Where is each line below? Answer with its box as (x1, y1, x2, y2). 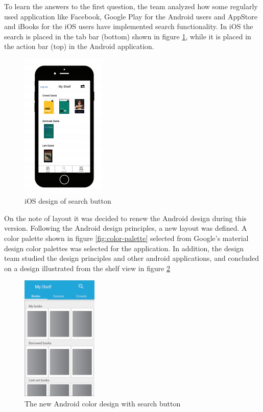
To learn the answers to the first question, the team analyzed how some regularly (4, 1, 258, 11)
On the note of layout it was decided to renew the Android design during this (4, 212, 247, 223)
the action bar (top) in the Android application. (4, 41, 154, 52)
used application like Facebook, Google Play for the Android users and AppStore (4, 11, 257, 21)
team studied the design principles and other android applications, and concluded (4, 253, 259, 263)
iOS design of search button (25, 196, 111, 206)
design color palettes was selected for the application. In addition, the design (4, 243, 244, 253)
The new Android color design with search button (25, 398, 181, 408)
